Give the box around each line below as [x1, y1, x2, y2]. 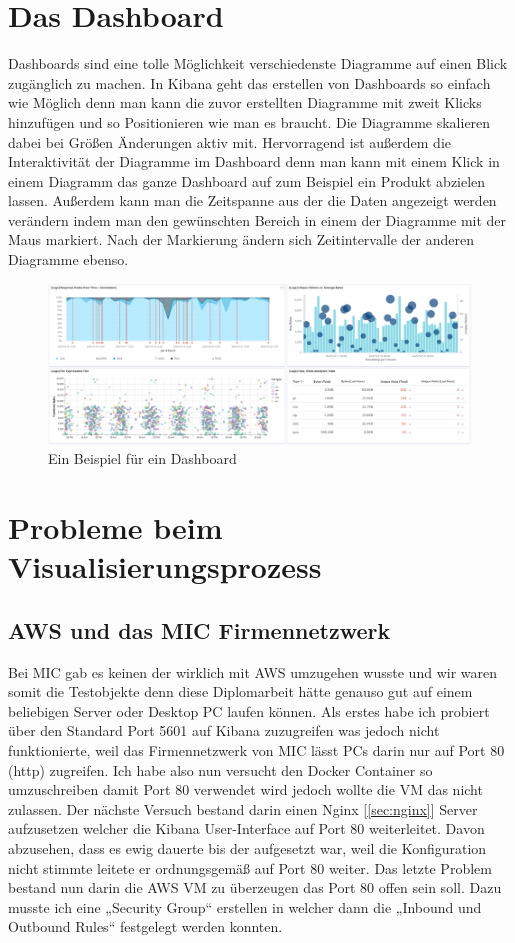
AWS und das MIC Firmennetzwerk [8, 614, 391, 645]
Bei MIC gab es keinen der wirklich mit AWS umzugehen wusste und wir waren [8, 661, 497, 682]
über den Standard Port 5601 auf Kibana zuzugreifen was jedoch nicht [8, 720, 440, 741]
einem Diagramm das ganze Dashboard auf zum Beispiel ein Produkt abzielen [8, 170, 486, 191]
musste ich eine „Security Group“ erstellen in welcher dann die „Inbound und [8, 896, 482, 917]
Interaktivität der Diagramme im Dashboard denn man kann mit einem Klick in [8, 151, 500, 172]
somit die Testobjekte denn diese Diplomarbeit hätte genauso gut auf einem [8, 681, 473, 702]
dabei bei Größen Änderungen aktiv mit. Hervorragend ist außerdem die [8, 131, 452, 152]
